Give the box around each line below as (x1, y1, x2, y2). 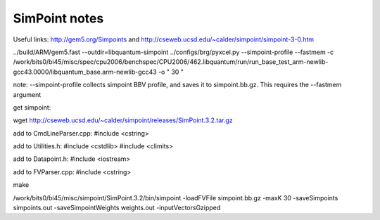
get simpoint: (13, 103, 51, 112)
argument (13, 90, 42, 98)
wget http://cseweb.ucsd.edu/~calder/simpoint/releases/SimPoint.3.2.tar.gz (13, 116, 233, 124)
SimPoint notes (13, 11, 104, 26)
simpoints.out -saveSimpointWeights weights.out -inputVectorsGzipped (13, 204, 221, 212)
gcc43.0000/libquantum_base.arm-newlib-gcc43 (13, 67, 158, 76)
